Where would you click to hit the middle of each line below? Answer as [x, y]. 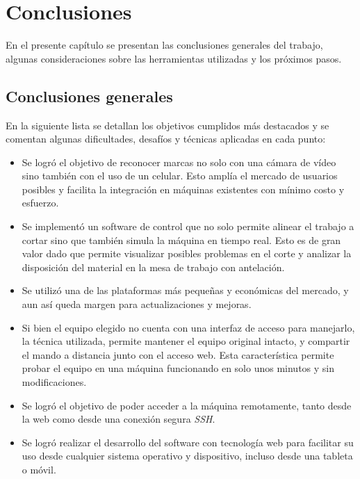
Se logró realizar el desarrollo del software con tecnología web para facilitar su [188, 442]
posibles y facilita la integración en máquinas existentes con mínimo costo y [183, 189]
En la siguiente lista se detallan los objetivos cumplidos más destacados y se [167, 125]
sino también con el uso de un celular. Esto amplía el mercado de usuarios [180, 176]
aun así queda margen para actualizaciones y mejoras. [137, 304]
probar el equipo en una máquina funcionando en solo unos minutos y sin [178, 368]
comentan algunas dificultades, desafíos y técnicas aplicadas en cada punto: [166, 139]
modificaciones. [54, 382]
